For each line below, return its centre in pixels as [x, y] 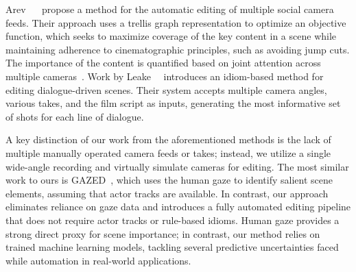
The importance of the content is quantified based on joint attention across [163, 63]
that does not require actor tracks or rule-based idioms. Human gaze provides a [173, 220]
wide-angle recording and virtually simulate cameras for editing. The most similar [177, 166]
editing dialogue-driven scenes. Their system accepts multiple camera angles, [166, 89]
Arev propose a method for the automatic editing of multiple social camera [170, 9]
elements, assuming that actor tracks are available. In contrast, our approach [167, 193]
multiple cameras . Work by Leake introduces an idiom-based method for [165, 76]
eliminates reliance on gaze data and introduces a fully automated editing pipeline [178, 207]
